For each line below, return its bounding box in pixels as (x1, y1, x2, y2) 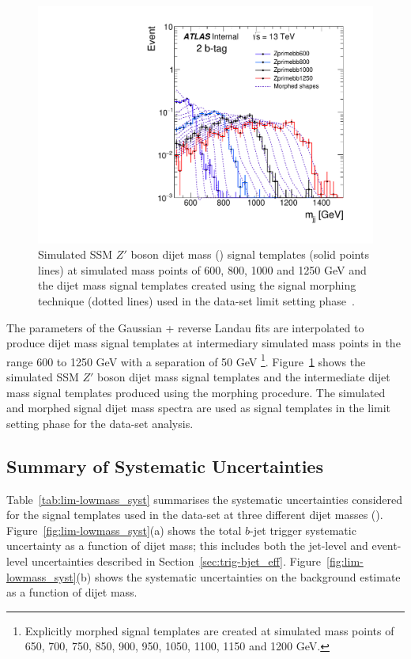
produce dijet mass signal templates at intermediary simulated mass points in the (6, 335, 401, 351)
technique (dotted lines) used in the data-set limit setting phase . (38, 293, 355, 309)
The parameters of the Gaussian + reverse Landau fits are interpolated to (6, 319, 364, 335)
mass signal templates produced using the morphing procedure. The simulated (6, 384, 386, 400)
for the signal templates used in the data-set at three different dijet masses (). (6, 506, 383, 523)
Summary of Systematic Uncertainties (6, 453, 323, 478)
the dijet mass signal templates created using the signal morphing (38, 277, 356, 294)
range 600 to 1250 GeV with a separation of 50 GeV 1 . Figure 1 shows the (6, 350, 366, 369)
